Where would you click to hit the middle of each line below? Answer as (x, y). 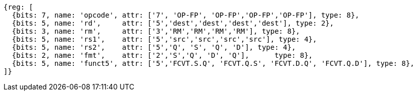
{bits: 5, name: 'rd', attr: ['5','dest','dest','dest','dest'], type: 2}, (173, 23)
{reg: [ (19, 7)
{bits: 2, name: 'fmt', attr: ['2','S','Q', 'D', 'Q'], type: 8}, (162, 55)
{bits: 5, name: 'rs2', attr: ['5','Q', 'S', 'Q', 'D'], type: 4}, (154, 47)
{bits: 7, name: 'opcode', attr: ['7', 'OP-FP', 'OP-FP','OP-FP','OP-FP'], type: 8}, (186, 15)
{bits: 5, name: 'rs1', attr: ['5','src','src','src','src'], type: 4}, (164, 39)
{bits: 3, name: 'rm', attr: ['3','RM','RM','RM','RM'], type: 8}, (156, 31)
